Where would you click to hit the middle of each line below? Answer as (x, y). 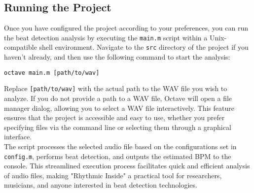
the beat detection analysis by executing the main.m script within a (106, 37)
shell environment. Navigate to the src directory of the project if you (144, 47)
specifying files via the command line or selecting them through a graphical (118, 127)
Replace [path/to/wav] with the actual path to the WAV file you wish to (116, 88)
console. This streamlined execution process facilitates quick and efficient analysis (127, 166)
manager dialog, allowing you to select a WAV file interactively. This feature (119, 108)
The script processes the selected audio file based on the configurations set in (120, 146)
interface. (18, 137)
